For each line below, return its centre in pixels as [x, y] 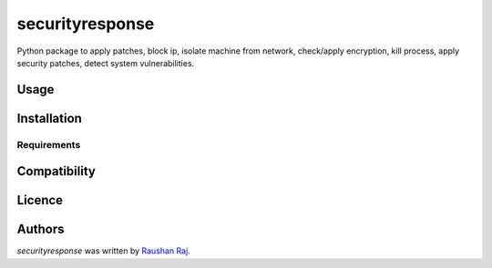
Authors [41, 229]
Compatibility [56, 171]
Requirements [49, 144]
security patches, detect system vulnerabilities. [106, 63]
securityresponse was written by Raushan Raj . [103, 251]
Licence [40, 200]
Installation [49, 118]
